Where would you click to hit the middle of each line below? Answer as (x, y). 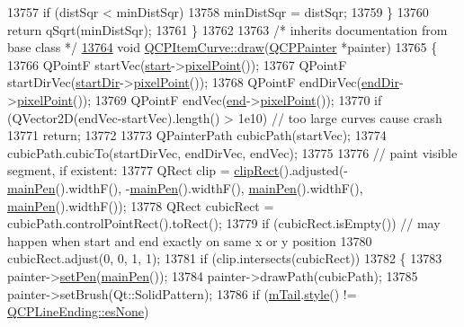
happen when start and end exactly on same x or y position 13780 (190, 240)
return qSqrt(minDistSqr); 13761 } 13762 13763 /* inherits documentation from (228, 29)
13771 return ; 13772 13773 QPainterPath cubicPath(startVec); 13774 (197, 135)
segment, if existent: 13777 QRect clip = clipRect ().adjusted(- (178, 170)
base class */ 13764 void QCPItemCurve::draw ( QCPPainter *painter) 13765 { (223, 47)
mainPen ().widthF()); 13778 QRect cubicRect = (141, 205)
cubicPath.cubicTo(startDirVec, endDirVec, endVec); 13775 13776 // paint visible (232, 152)
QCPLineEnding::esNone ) (78, 311)
